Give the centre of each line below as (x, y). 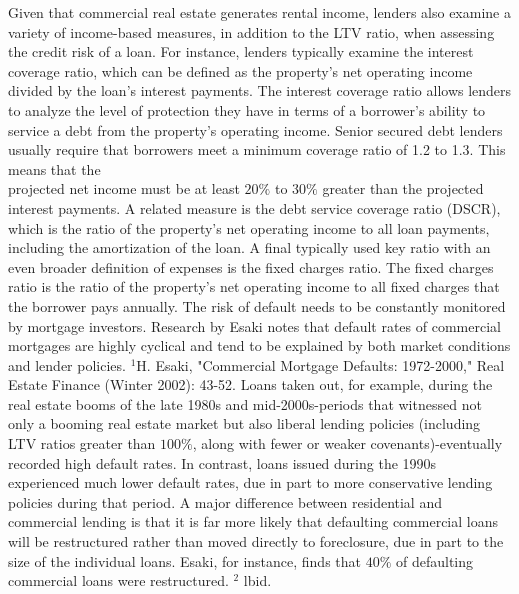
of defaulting (435, 560)
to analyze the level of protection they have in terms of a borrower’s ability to (247, 109)
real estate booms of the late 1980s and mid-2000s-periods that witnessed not (245, 403)
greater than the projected (403, 188)
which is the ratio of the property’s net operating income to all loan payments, (249, 227)
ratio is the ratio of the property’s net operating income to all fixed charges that (254, 286)
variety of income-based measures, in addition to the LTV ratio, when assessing (251, 31)
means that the (54, 168)
